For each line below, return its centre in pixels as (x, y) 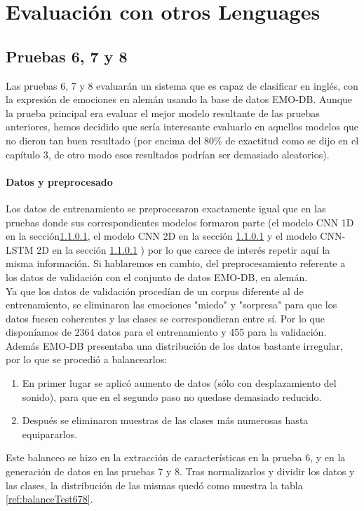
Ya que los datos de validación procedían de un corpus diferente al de (155, 291)
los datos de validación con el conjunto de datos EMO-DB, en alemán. (157, 277)
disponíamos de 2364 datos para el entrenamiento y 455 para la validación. (166, 332)
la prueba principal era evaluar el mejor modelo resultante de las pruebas (163, 113)
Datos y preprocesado (59, 181)
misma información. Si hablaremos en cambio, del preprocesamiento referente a (176, 263)
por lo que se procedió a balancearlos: (87, 359)
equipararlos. (50, 434)
